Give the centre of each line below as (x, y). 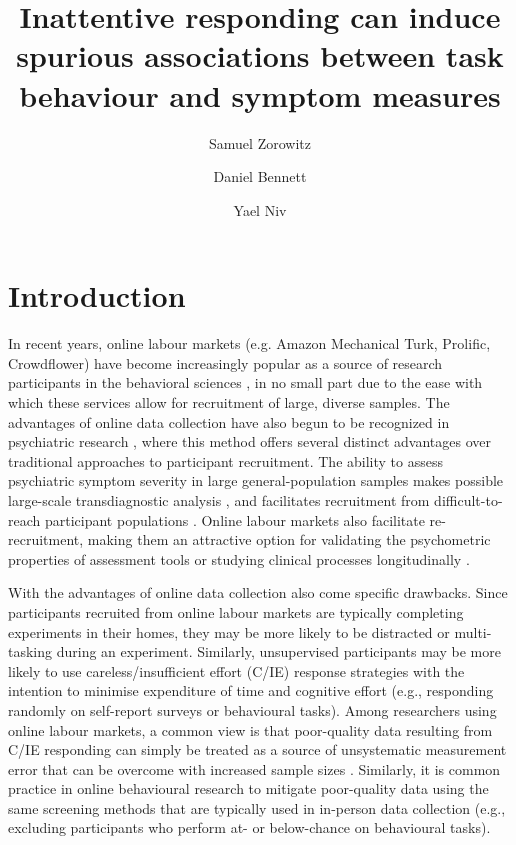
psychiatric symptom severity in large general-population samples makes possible (256, 480)
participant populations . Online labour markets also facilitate (234, 519)
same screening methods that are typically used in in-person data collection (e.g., (257, 807)
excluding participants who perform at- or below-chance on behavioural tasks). (249, 827)
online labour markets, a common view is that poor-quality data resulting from (250, 729)
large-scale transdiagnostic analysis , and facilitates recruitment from (219, 499)
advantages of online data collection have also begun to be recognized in (229, 421)
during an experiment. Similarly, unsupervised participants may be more (278, 651)
